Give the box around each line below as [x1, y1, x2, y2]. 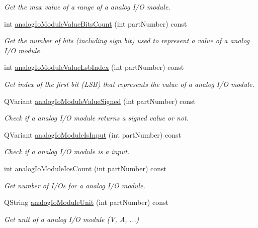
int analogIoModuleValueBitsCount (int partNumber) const [4, 18, 187, 29]
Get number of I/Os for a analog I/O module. [4, 180, 145, 190]
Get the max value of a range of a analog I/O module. [4, 2, 170, 12]
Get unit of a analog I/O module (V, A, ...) [4, 213, 139, 224]
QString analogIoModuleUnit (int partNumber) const [4, 197, 168, 207]
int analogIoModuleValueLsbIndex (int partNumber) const [4, 62, 184, 72]
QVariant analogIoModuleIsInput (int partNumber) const [4, 129, 181, 140]
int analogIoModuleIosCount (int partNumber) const [4, 163, 167, 173]
